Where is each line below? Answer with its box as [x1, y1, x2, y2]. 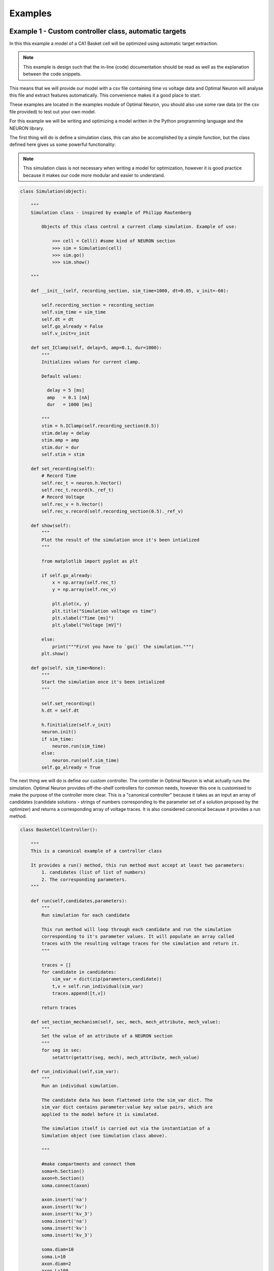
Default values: [41, 373, 82, 379]
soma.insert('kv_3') [41, 1232, 93, 1238]
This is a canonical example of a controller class [30, 848, 162, 854]
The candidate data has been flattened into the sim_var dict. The [41, 1097, 213, 1103]
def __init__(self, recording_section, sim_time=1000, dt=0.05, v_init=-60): [30, 288, 229, 293]
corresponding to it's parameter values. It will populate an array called [41, 933, 234, 939]
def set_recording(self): [30, 466, 95, 471]
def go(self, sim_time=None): [30, 665, 106, 671]
